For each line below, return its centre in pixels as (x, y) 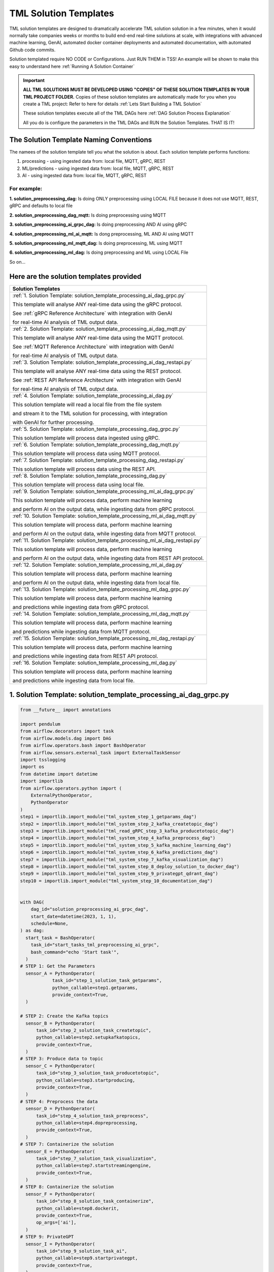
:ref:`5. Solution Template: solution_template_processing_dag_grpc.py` (96, 429)
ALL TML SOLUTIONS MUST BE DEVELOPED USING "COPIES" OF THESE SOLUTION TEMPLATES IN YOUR (136, 90)
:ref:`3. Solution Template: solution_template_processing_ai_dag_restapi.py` (102, 362)
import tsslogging (43, 760)
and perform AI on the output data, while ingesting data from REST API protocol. (108, 558)
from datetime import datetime (59, 774)
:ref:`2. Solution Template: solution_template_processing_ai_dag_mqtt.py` (100, 329)
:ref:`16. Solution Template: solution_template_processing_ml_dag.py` (95, 662)
